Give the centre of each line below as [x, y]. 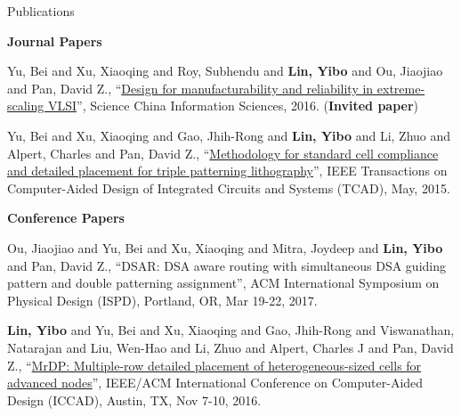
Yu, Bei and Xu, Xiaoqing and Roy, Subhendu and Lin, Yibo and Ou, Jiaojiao [225, 71]
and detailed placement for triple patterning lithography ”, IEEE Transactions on [227, 171]
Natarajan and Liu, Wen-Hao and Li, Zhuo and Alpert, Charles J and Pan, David [230, 347]
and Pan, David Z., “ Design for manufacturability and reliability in [190, 88]
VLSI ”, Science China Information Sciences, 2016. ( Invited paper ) [233, 106]
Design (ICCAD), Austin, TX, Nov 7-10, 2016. [134, 400]
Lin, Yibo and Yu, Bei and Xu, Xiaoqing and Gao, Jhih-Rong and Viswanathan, [231, 330]
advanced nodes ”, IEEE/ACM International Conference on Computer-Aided [215, 383]
